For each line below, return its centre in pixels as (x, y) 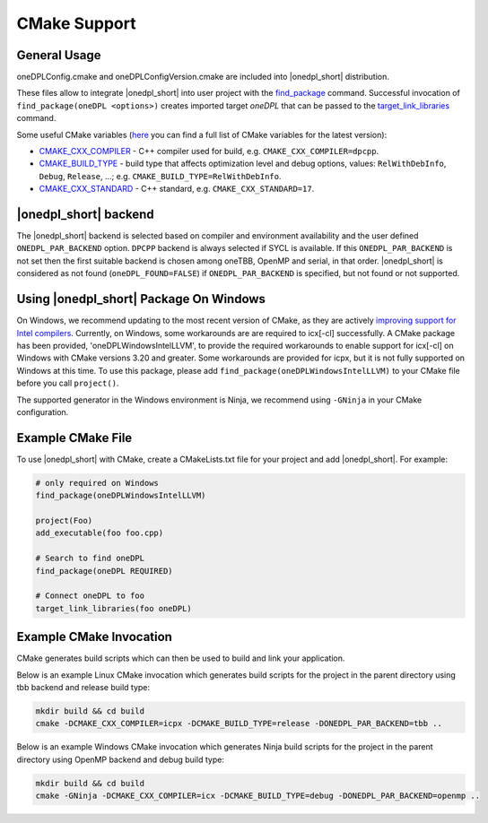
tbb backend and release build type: (83, 687)
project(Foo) (64, 520)
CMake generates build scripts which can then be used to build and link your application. (181, 658)
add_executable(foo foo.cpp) (100, 533)
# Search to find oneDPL (90, 559)
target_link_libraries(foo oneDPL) (113, 608)
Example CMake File (74, 438)
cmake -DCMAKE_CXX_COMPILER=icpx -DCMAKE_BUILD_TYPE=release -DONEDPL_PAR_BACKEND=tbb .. (239, 723)
